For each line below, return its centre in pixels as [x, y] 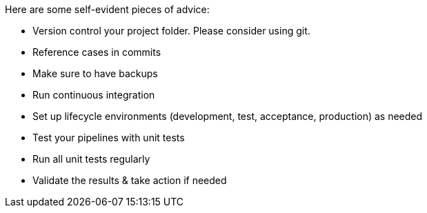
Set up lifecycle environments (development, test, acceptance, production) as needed [228, 116]
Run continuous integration [94, 95]
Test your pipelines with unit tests [109, 138]
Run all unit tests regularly [91, 159]
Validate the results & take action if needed [130, 180]
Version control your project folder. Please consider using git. [171, 31]
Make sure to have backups [95, 73]
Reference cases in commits [97, 52]
